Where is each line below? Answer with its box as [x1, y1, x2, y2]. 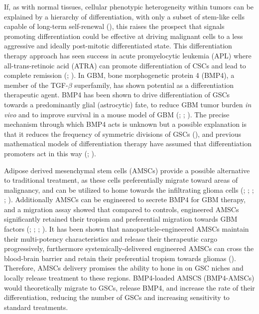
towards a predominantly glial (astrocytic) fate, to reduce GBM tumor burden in [4, 99, 252, 109]
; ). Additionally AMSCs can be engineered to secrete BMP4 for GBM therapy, [4, 194, 246, 205]
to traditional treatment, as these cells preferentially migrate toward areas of [4, 175, 238, 185]
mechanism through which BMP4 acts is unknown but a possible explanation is [4, 119, 247, 129]
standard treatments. [4, 302, 68, 312]
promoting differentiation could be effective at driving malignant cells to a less [4, 30, 243, 41]
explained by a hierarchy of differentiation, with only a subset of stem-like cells [4, 11, 245, 21]
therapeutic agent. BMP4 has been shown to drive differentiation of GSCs [4, 89, 230, 100]
